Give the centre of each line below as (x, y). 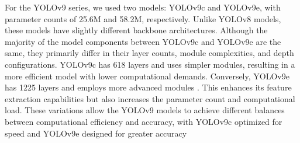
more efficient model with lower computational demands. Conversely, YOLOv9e (147, 76)
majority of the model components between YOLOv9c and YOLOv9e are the (143, 41)
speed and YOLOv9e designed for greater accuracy (96, 133)
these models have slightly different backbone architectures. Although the (136, 30)
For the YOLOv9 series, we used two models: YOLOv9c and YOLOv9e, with (143, 7)
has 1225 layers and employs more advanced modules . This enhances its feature (148, 87)
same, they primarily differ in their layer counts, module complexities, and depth (149, 53)
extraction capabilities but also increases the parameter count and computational (150, 98)
